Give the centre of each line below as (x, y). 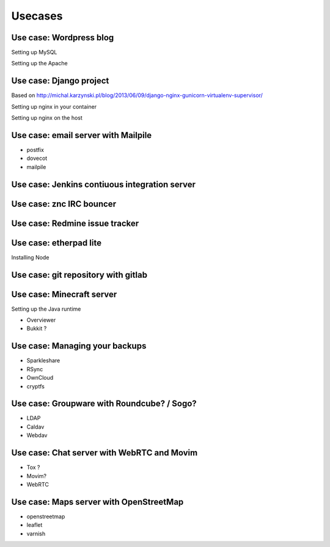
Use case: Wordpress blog (63, 38)
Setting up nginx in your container (54, 106)
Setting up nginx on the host (47, 118)
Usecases (37, 16)
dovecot (37, 158)
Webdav (37, 435)
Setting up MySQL (34, 53)
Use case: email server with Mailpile (82, 135)
